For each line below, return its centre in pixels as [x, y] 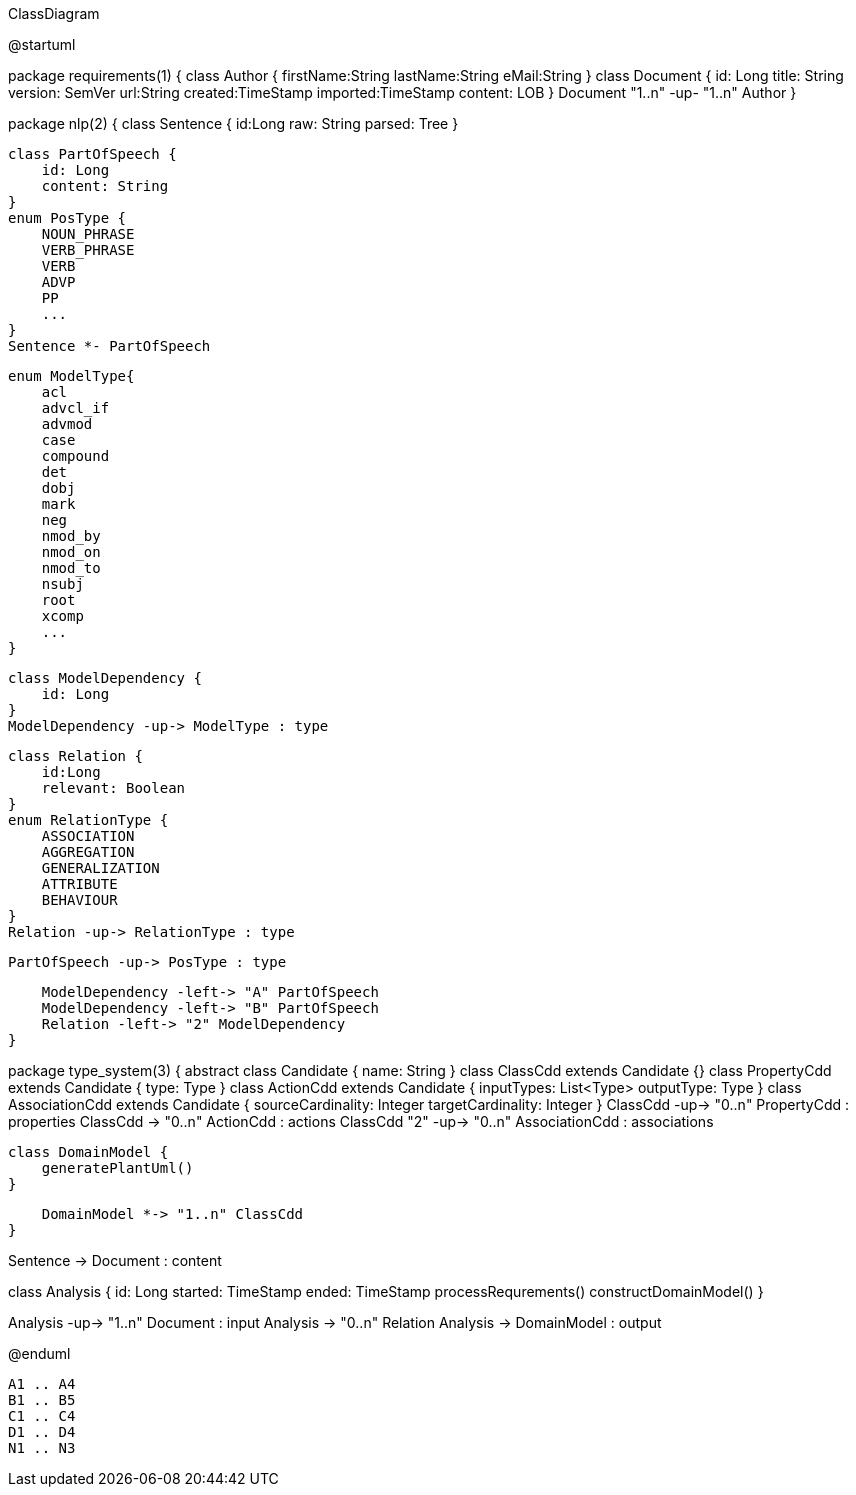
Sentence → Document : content [115, 1260]
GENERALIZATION [100, 868]
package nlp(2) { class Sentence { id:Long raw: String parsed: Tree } [233, 123]
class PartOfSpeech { [92, 154]
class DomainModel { [88, 1152]
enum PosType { [67, 218]
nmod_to [71, 568]
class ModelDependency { [105, 678]
